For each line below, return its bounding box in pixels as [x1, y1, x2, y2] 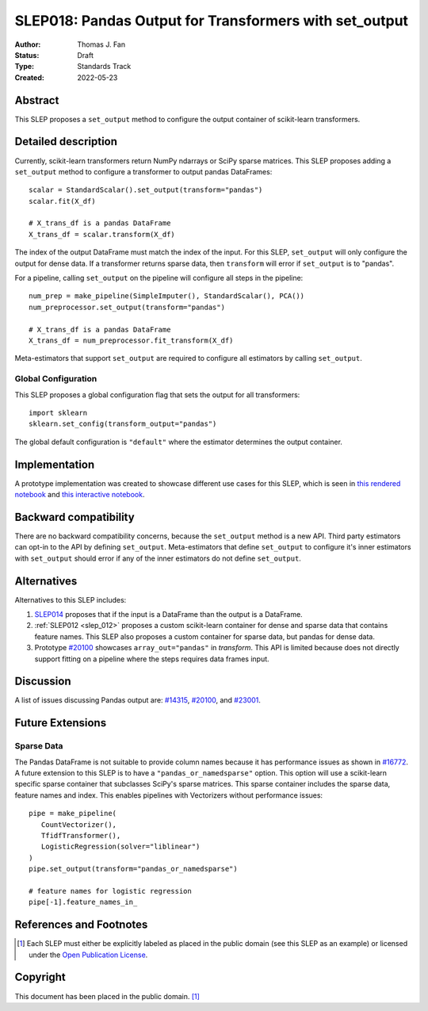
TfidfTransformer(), [40, 831, 121, 840]
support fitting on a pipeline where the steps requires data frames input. [34, 654, 269, 664]
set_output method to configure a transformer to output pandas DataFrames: [14, 167, 273, 176]
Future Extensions [14, 716, 107, 730]
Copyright [14, 971, 67, 984]
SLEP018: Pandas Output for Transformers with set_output [14, 12, 408, 29]
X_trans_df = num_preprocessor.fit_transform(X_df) [29, 336, 234, 345]
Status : [14, 50, 40, 59]
